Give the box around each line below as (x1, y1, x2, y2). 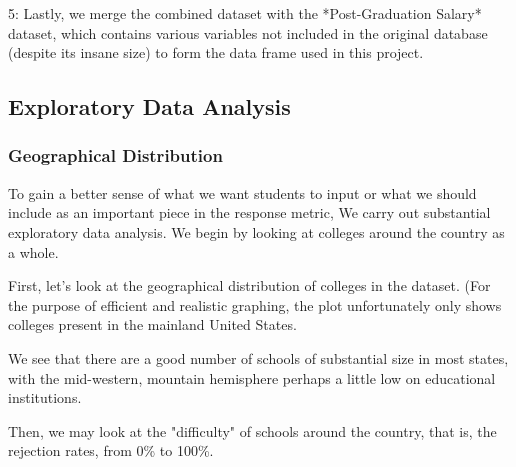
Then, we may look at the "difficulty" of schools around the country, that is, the (8, 420, 497, 441)
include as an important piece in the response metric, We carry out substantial (8, 202, 491, 223)
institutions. (8, 387, 82, 408)
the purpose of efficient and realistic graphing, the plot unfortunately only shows (8, 294, 502, 315)
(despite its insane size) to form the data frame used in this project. (8, 42, 424, 63)
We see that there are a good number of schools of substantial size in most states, (8, 347, 509, 368)
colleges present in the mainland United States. (8, 314, 297, 335)
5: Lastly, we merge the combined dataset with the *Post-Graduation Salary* (8, 3, 482, 23)
